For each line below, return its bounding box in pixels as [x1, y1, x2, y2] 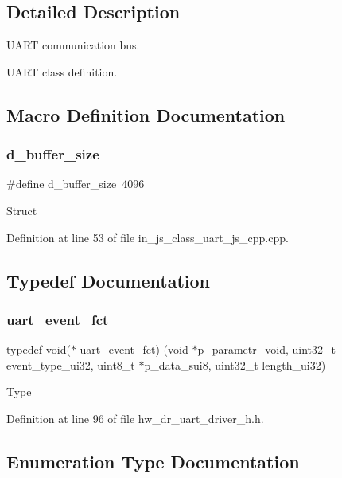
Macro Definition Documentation [6, 102, 286, 127]
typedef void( [6, 341, 71, 358]
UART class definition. [6, 63, 118, 80]
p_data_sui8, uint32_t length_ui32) [144, 356, 326, 373]
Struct [6, 202, 37, 218]
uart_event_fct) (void [80, 341, 188, 358]
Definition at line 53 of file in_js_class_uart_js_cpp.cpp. [6, 229, 289, 245]
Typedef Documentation [6, 268, 210, 292]
